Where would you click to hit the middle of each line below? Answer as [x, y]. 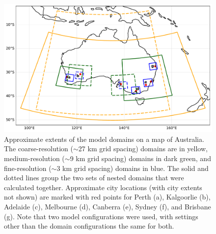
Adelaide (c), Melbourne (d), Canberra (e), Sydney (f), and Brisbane [108, 207]
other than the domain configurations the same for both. [89, 226]
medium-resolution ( [34, 158]
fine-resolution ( [28, 168]
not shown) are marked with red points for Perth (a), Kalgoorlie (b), [107, 197]
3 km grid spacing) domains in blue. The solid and [133, 168]
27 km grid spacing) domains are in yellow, [143, 149]
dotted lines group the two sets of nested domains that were [94, 178]
